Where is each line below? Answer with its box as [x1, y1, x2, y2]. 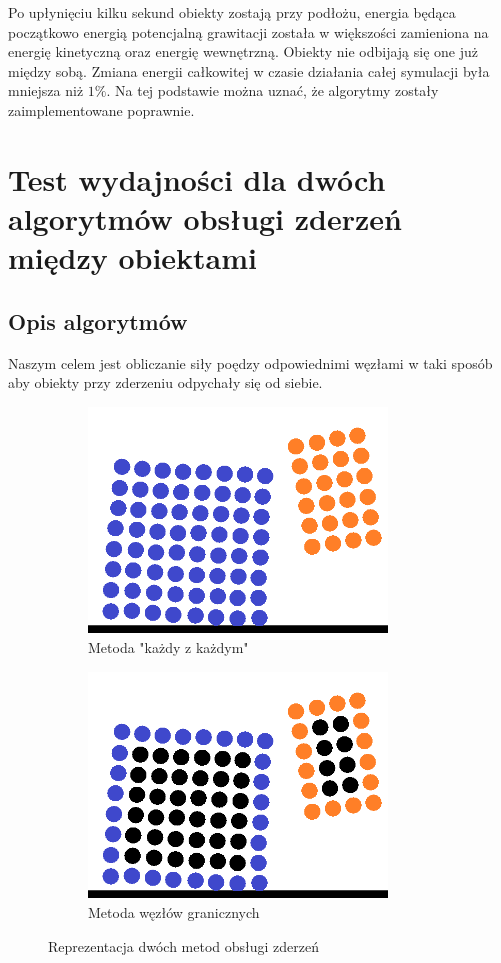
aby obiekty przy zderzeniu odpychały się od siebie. [8, 372, 323, 393]
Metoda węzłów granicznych [88, 902, 260, 923]
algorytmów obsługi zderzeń [8, 197, 402, 238]
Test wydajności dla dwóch [8, 158, 386, 199]
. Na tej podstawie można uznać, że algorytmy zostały [106, 80, 439, 101]
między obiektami [8, 237, 258, 278]
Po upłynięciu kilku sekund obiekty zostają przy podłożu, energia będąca [8, 2, 456, 22]
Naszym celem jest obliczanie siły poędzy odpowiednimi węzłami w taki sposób [8, 352, 493, 373]
